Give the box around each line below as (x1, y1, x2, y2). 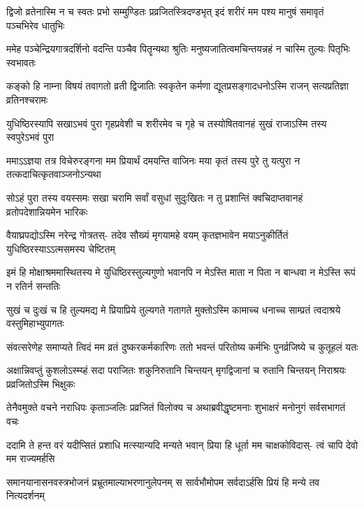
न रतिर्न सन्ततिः (6, 278, 61, 293)
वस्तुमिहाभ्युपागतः (6, 316, 64, 331)
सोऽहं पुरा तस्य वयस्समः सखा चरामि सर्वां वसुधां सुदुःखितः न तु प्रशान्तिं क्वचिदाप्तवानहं (6, 190, 303, 204)
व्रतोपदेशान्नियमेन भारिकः (6, 204, 88, 218)
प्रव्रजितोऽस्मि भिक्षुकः (6, 376, 75, 391)
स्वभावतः (6, 55, 36, 69)
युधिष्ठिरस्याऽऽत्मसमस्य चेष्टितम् (6, 241, 115, 256)
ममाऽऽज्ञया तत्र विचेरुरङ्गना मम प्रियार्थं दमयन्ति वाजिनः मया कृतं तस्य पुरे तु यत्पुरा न (6, 153, 300, 167)
